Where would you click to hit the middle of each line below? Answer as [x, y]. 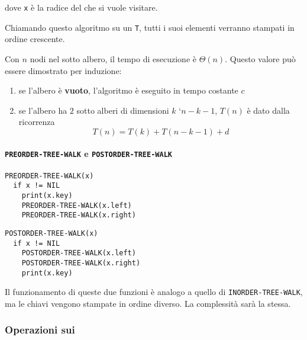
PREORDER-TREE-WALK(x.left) [77, 205]
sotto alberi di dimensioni [123, 110]
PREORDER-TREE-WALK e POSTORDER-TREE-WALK [88, 154]
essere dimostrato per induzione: [63, 70]
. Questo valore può [260, 58]
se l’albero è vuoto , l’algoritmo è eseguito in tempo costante [128, 90]
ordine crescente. [35, 39]
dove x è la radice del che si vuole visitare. [81, 7]
